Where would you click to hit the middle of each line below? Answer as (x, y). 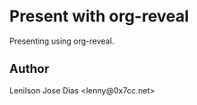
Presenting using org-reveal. (62, 41)
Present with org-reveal (99, 16)
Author (29, 69)
